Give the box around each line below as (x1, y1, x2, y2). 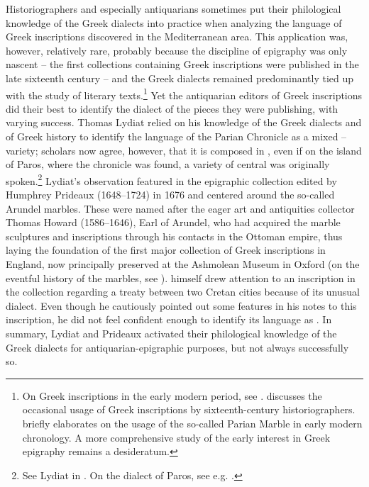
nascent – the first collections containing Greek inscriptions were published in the (6, 57, 359, 72)
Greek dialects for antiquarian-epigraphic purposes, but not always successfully (6, 340, 349, 354)
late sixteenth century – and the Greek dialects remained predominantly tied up (6, 70, 354, 85)
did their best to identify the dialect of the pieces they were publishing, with (6, 101, 338, 116)
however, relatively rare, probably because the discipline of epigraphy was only (6, 43, 348, 57)
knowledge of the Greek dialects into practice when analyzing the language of (6, 15, 342, 30)
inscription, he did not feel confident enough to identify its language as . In (6, 312, 332, 327)
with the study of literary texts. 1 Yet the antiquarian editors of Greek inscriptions (6, 85, 363, 102)
